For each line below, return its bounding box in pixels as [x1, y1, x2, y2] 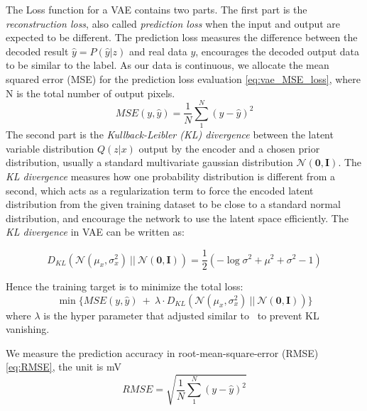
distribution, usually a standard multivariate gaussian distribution [6, 155, 293, 170]
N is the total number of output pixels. [6, 85, 175, 100]
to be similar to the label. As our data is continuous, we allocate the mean [6, 57, 329, 72]
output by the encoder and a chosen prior [138, 141, 320, 155]
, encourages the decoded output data [195, 43, 360, 58]
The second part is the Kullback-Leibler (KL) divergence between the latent [6, 127, 334, 142]
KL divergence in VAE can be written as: [6, 224, 185, 239]
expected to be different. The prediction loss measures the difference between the [6, 30, 358, 45]
